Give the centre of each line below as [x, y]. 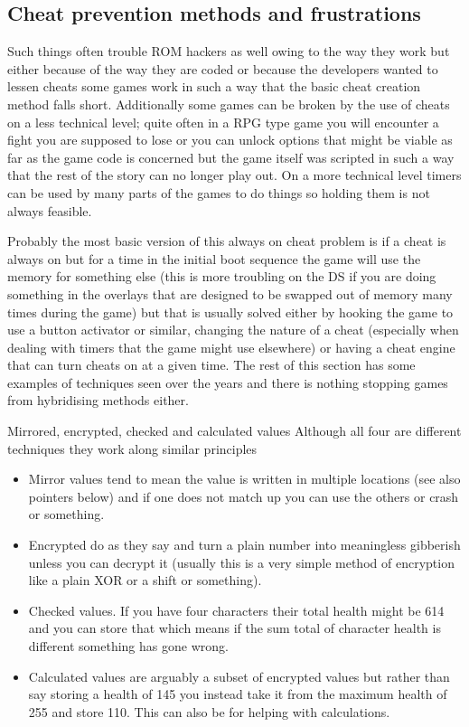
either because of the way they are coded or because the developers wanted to [223, 68]
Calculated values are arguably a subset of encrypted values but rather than [239, 676]
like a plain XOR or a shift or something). [145, 580]
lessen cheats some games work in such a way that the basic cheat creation [214, 86]
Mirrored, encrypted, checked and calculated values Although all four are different [234, 431]
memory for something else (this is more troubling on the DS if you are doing [222, 276]
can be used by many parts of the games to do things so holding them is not [219, 192]
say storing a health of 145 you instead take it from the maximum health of [238, 694]
